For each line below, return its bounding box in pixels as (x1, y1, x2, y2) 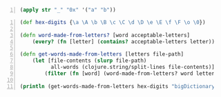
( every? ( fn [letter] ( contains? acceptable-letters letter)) (32, 38, 215, 45)
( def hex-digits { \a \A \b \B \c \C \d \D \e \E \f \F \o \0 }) (19, 19, 206, 25)
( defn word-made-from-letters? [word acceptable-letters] (19, 32, 191, 39)
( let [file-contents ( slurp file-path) (32, 57, 147, 65)
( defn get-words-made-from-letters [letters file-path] (19, 51, 184, 58)
